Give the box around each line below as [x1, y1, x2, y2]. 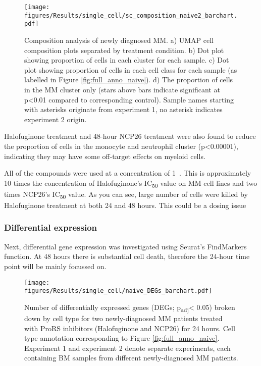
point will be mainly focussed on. [4, 260, 107, 271]
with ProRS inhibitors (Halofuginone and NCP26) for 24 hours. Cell [24, 323, 235, 333]
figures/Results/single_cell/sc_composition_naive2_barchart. [24, 12, 238, 19]
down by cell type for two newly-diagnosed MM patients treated [24, 312, 223, 323]
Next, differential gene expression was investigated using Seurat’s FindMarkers [4, 241, 247, 251]
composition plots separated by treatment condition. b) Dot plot [24, 44, 224, 55]
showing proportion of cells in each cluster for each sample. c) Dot [24, 55, 229, 65]
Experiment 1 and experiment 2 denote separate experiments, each [24, 342, 231, 353]
